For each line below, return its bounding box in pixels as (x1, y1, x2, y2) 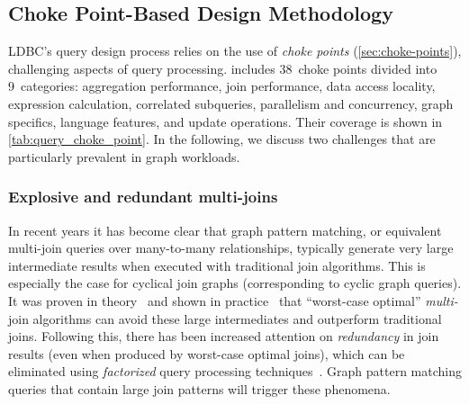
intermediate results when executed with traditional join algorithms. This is (8, 256, 426, 274)
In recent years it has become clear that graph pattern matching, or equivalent (8, 220, 442, 239)
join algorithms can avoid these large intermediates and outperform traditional (8, 309, 442, 328)
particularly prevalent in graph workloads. (8, 147, 240, 166)
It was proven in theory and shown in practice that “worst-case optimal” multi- (8, 291, 458, 310)
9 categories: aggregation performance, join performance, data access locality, (8, 76, 436, 95)
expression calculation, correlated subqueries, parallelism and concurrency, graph (8, 94, 454, 112)
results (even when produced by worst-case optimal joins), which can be (8, 344, 405, 363)
